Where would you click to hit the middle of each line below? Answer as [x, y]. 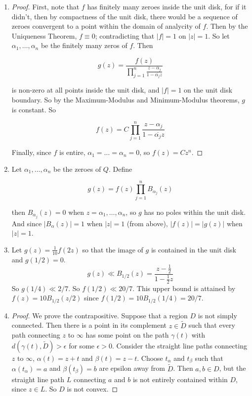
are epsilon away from [132, 368]
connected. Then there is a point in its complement [89, 325]
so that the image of [113, 249]
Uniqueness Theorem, [44, 35]
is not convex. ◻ [92, 389]
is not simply [217, 315]
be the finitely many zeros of [84, 45]
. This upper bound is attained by [184, 288]
